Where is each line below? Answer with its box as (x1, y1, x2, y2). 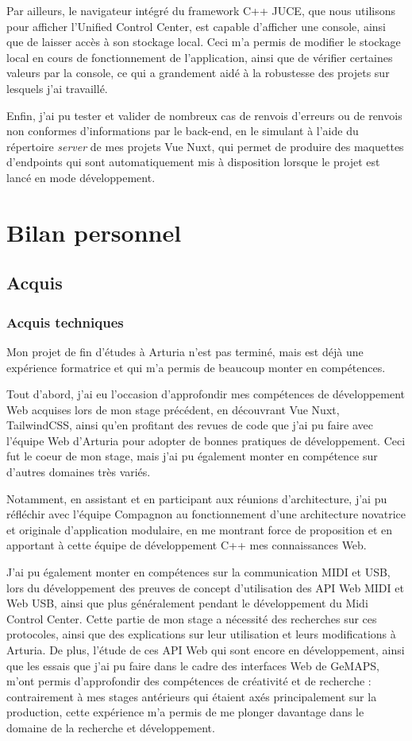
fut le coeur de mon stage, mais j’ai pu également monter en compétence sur (6, 448, 378, 464)
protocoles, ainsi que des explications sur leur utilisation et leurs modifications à (6, 626, 396, 642)
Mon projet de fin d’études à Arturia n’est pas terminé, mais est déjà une (6, 343, 364, 359)
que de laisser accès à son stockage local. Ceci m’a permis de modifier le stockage (6, 33, 401, 50)
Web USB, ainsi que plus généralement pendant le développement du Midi (6, 595, 368, 611)
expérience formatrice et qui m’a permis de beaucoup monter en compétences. (6, 359, 386, 375)
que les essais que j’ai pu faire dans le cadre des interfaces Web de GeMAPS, (6, 657, 379, 673)
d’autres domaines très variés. (6, 464, 151, 480)
